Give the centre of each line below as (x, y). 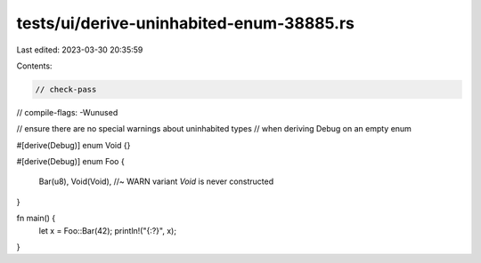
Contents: (34, 66)
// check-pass (66, 89)
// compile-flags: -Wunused (67, 112)
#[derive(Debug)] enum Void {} (73, 145)
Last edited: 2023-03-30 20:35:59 (80, 50)
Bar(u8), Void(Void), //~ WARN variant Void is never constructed (156, 181)
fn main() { (36, 219)
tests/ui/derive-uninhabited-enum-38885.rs (186, 23)
